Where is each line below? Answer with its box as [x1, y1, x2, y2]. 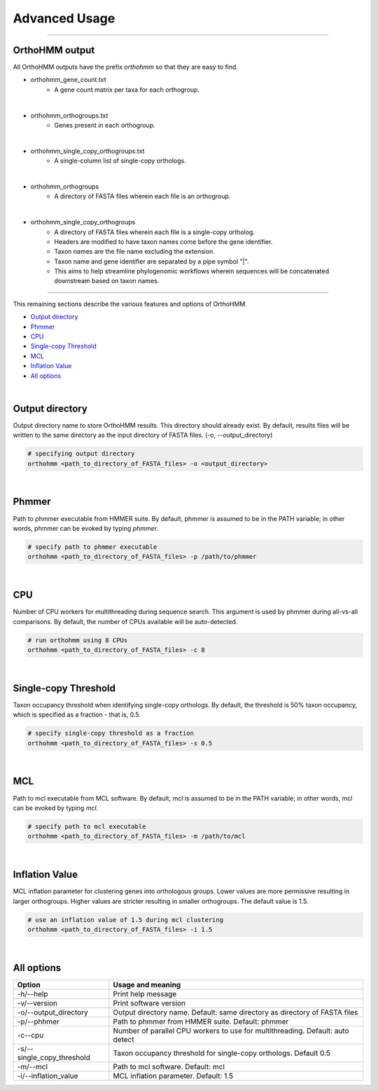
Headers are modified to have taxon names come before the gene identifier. [54, 237, 273, 245]
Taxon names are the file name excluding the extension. [54, 248, 215, 256]
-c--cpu [17, 1030, 44, 1040]
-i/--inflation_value [17, 1071, 78, 1080]
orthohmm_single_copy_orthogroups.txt [30, 147, 145, 155]
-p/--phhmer [17, 1017, 59, 1026]
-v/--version [17, 998, 58, 1008]
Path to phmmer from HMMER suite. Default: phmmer [113, 1017, 289, 1026]
